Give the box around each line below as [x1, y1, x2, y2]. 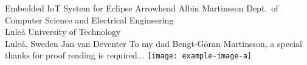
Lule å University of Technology [5, 25, 121, 38]
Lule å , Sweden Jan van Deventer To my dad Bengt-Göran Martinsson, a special [5, 37, 302, 49]
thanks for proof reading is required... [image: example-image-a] [5, 49, 252, 61]
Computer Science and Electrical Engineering [5, 13, 174, 26]
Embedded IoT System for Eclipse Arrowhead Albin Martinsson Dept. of [5, 2, 278, 14]
